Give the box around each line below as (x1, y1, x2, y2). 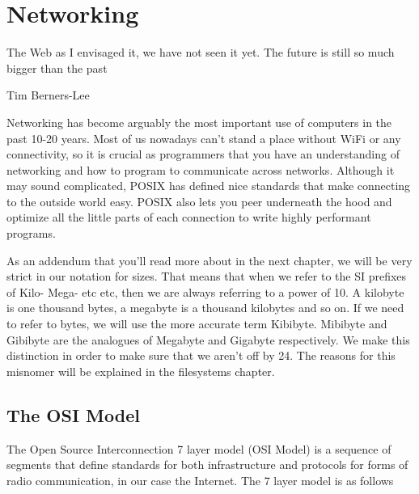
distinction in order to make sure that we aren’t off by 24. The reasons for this (6, 347, 396, 364)
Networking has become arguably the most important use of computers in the (6, 113, 392, 130)
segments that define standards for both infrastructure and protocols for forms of (6, 456, 408, 473)
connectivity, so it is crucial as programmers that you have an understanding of (6, 146, 400, 163)
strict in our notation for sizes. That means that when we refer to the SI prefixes (6, 268, 407, 285)
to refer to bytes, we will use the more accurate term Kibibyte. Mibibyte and (6, 315, 387, 332)
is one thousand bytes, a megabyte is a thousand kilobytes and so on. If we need (6, 299, 404, 316)
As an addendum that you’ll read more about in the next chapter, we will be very (6, 251, 413, 268)
